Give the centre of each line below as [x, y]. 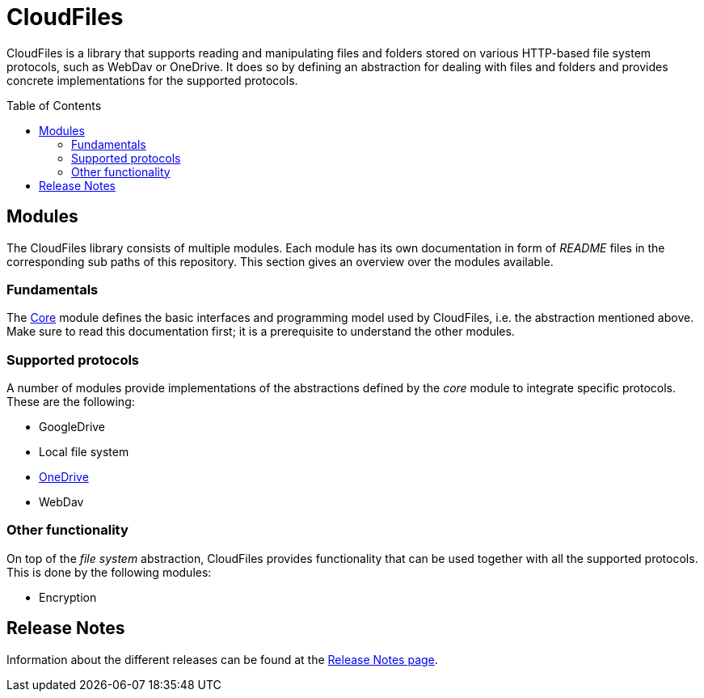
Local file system [84, 452]
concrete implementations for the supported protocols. [152, 80]
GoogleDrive [72, 427]
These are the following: [71, 402]
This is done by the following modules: [109, 572]
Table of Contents [54, 105]
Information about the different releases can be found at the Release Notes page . [222, 659]
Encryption [68, 597]
